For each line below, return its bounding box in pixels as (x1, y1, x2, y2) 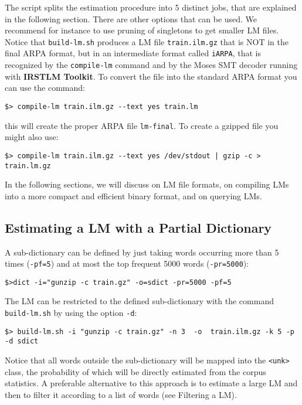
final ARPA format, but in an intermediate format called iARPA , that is (5, 47, 261, 59)
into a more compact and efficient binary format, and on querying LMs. (5, 189, 262, 202)
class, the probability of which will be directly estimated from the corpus (5, 365, 266, 377)
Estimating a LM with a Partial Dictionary (5, 218, 272, 236)
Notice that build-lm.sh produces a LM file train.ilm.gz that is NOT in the (5, 35, 289, 47)
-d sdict (5, 337, 39, 346)
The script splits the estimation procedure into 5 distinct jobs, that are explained (5, 1, 297, 13)
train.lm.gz (5, 161, 51, 170)
